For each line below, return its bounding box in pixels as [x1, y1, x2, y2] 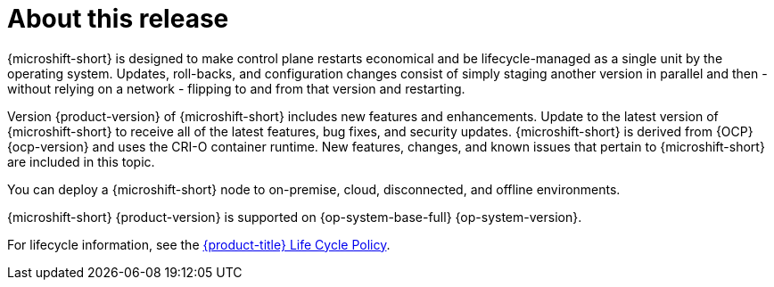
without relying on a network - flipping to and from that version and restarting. [7, 80, 465, 96]
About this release [7, 4, 229, 34]
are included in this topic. [7, 153, 155, 169]
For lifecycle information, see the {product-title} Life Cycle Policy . [7, 236, 391, 252]
